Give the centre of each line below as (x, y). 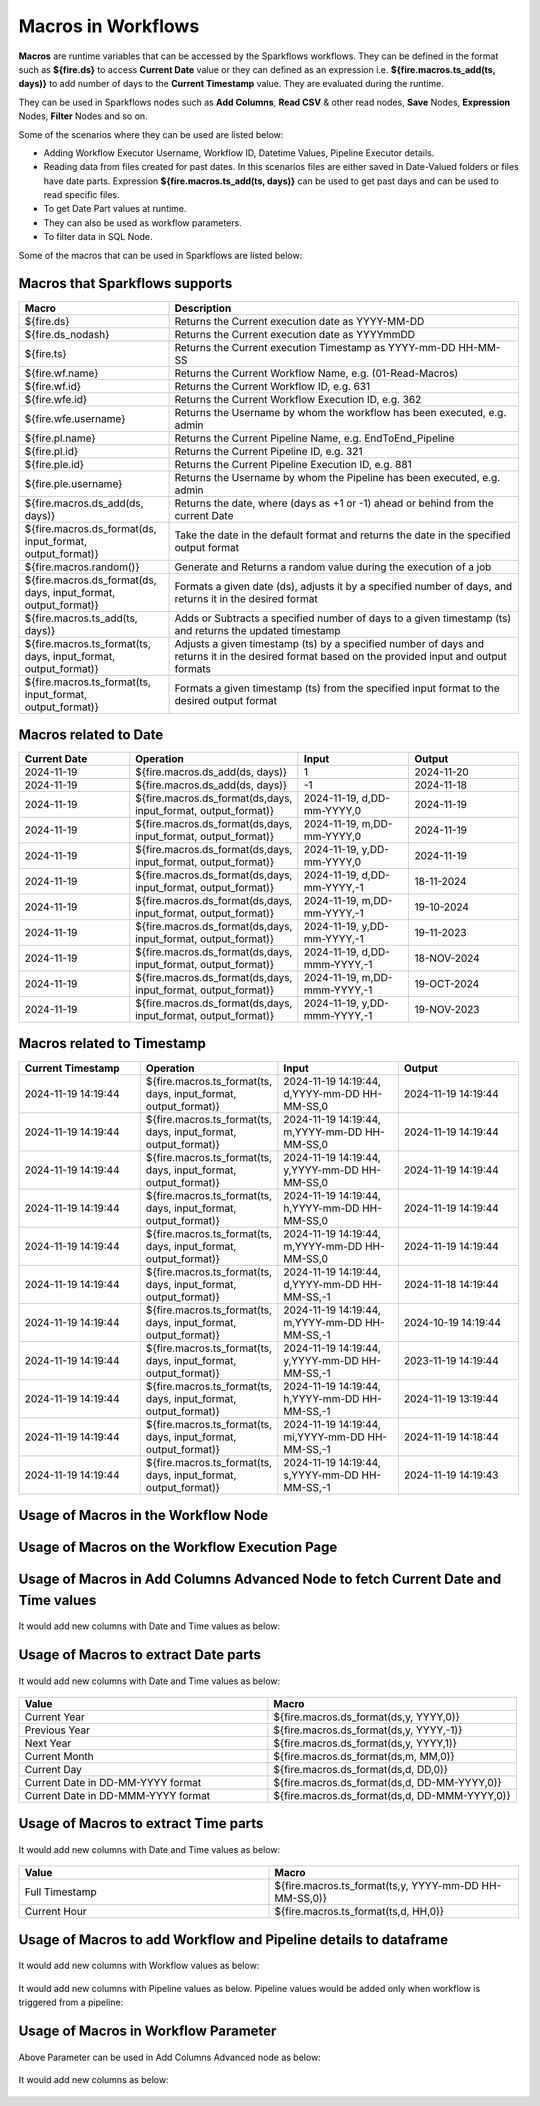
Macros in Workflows (109, 26)
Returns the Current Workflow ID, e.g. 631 (272, 386)
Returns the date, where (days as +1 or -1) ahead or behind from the (334, 503)
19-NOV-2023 (447, 1010)
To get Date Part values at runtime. (115, 209)
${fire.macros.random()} (82, 567)
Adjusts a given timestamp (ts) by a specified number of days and (329, 643)
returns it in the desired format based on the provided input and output (340, 656)
